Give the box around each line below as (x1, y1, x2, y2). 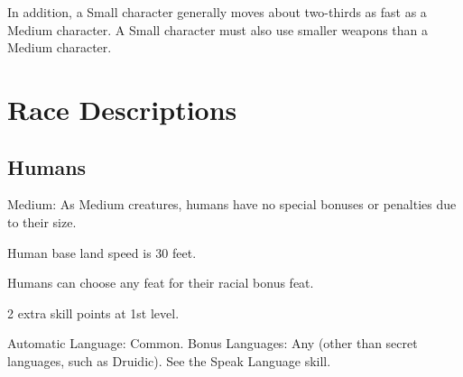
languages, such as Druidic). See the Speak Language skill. (7, 351, 331, 370)
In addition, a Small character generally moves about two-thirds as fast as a (7, 3, 427, 21)
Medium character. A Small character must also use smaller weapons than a (7, 20, 429, 39)
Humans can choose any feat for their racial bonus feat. (7, 273, 314, 292)
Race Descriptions (7, 90, 237, 127)
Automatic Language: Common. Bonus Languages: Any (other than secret (7, 334, 418, 353)
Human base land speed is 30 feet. (7, 243, 197, 262)
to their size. (7, 212, 77, 231)
